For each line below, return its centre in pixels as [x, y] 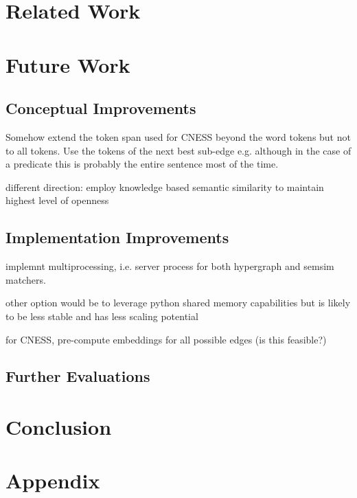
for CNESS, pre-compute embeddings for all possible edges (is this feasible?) [166, 339]
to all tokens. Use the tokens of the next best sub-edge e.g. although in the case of [178, 150]
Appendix [53, 480]
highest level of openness [57, 200]
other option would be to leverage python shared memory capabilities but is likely [178, 303]
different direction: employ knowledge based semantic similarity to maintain [165, 186]
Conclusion [59, 427]
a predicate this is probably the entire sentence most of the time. [142, 164]
